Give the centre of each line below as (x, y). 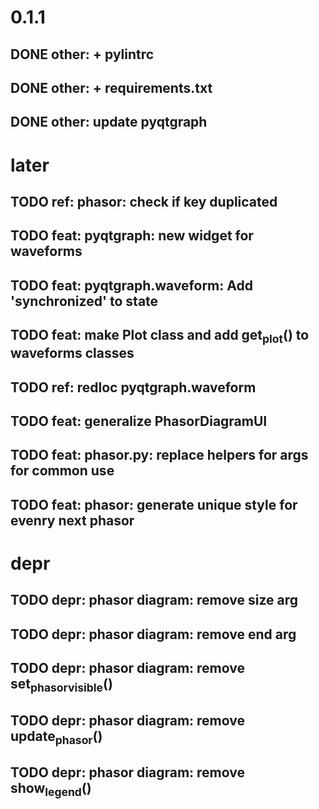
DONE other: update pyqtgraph (109, 122)
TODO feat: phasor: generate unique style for (154, 504)
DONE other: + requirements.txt (111, 87)
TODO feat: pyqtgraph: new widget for (132, 236)
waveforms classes (72, 353)
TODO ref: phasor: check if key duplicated (144, 201)
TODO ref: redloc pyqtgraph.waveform (133, 387)
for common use (62, 471)
